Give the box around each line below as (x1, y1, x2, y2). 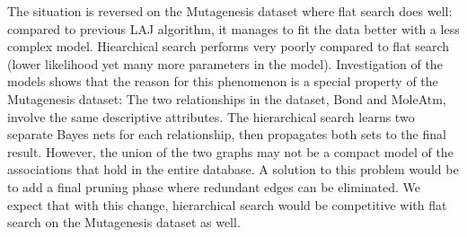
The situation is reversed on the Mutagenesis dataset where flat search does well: (7, 2, 453, 20)
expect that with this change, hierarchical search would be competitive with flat (7, 195, 447, 214)
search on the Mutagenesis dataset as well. (7, 213, 241, 232)
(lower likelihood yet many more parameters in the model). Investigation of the (7, 54, 443, 73)
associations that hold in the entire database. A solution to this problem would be (7, 160, 459, 179)
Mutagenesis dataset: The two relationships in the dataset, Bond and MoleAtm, (7, 89, 446, 108)
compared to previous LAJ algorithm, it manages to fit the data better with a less (7, 19, 460, 38)
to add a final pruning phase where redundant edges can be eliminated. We (7, 177, 420, 196)
